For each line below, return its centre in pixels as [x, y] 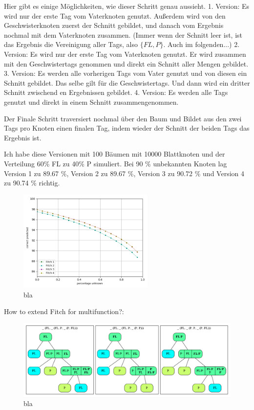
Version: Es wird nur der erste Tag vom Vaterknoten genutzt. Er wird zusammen [125, 54]
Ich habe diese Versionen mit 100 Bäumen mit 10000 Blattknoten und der [115, 154]
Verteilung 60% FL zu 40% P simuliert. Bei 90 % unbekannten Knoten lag [116, 163]
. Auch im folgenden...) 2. [201, 44]
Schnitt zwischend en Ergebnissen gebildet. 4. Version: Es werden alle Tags [116, 92]
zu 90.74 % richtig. [32, 183]
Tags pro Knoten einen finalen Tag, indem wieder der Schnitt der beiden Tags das [127, 128]
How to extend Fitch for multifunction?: [64, 311]
